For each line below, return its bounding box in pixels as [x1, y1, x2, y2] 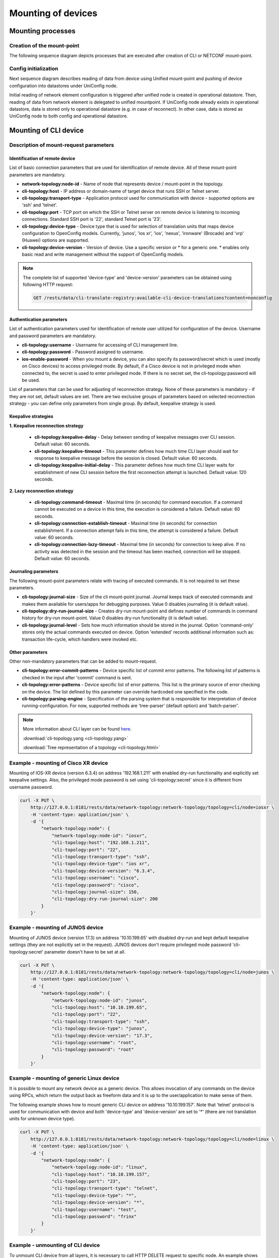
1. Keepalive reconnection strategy [9, 423, 84, 429]
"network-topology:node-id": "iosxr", [51, 833, 148, 838]
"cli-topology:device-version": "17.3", [51, 1033, 153, 1039]
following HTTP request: [23, 282, 73, 288]
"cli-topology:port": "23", [51, 1178, 121, 1185]
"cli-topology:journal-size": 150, [51, 889, 139, 895]
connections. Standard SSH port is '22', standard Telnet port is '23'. [22, 216, 162, 222]
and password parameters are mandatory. [9, 333, 97, 339]
